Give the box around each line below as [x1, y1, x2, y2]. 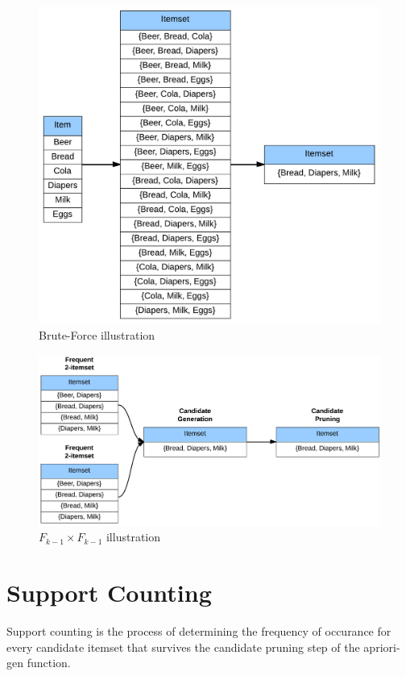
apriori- [363, 638, 400, 655]
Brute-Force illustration [39, 327, 155, 344]
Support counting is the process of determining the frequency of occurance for [6, 623, 391, 640]
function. [27, 654, 71, 671]
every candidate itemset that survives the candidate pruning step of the [6, 638, 360, 655]
